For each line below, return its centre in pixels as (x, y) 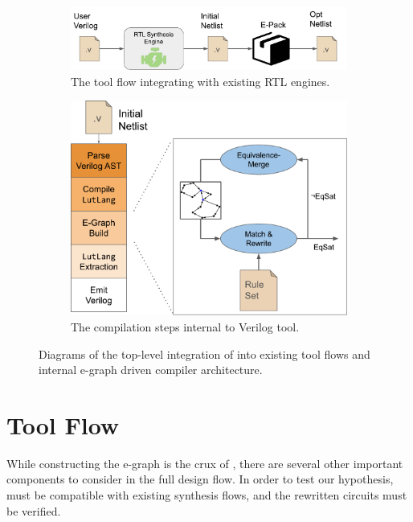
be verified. (34, 510)
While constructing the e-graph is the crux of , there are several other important (205, 463)
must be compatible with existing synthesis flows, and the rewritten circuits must (207, 495)
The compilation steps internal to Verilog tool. (185, 326)
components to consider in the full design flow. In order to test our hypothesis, (200, 479)
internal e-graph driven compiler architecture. (151, 370)
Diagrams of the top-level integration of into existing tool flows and (204, 353)
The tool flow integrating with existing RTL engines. (200, 81)
